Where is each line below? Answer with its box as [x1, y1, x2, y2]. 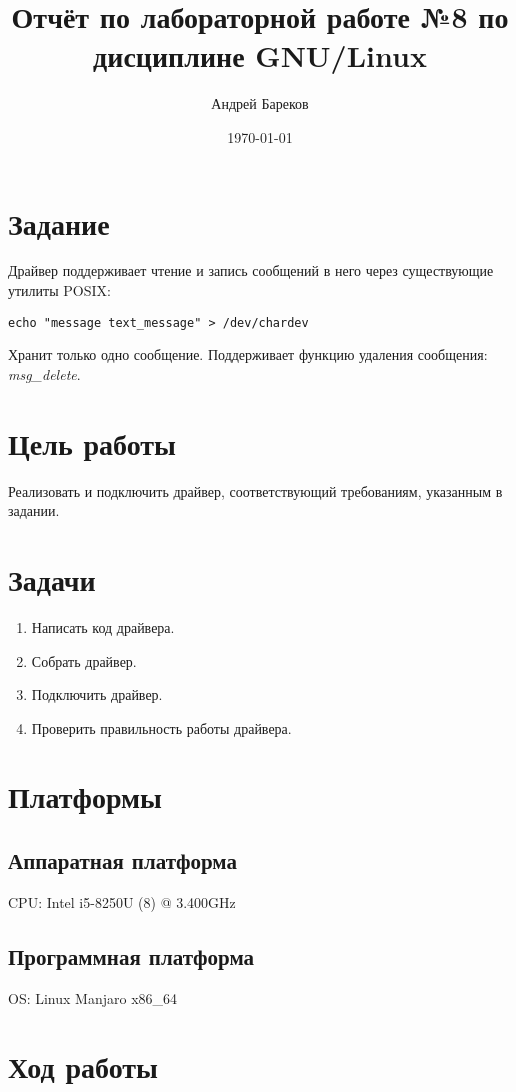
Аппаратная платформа [8, 845, 238, 876]
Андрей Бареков [211, 93, 309, 114]
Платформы [8, 776, 162, 817]
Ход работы [8, 1046, 158, 1087]
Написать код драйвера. [31, 616, 175, 637]
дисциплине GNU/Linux [93, 35, 427, 76]
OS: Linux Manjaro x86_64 [8, 987, 178, 1008]
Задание [8, 202, 110, 243]
